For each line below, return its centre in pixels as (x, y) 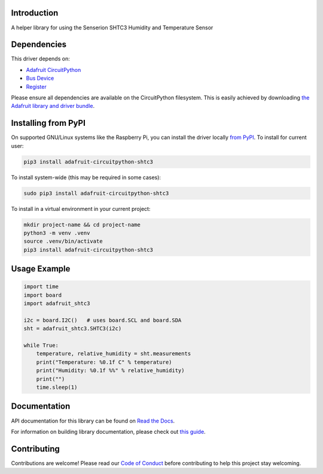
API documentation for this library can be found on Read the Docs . (93, 421)
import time (41, 287)
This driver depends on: (40, 59)
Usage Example (41, 269)
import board (43, 295)
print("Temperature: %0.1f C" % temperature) (104, 362)
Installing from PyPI (48, 123)
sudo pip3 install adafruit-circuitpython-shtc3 (96, 193)
